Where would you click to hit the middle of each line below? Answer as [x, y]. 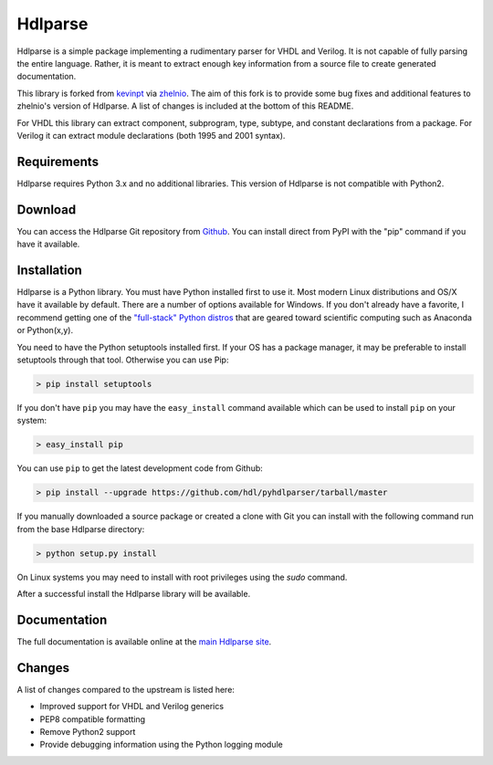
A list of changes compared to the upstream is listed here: [126, 689]
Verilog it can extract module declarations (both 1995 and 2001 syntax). [151, 135]
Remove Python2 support [88, 731]
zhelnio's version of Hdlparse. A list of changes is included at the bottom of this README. [185, 106]
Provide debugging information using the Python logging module [161, 745]
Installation [49, 270]
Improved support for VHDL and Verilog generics [131, 707]
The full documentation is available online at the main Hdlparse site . [144, 641]
